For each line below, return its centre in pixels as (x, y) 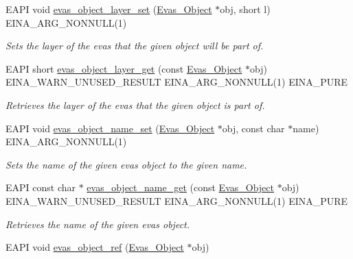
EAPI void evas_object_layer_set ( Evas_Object (109, 9)
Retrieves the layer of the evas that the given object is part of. (135, 104)
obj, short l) (245, 9)
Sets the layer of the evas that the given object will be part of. (135, 46)
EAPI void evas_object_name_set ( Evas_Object (110, 128)
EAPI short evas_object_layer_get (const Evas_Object (124, 68)
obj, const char (253, 128)
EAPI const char (41, 187)
